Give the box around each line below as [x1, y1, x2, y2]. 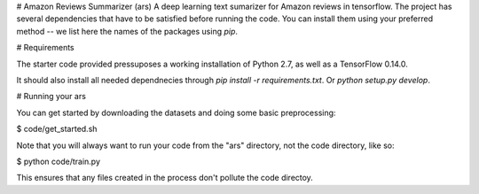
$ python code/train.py [16, 156, 101, 167]
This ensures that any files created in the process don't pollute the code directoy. [16, 173, 314, 183]
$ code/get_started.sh [16, 124, 98, 135]
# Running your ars [16, 91, 86, 102]
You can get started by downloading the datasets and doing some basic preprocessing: [16, 107, 336, 118]
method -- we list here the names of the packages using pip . [16, 26, 239, 36]
